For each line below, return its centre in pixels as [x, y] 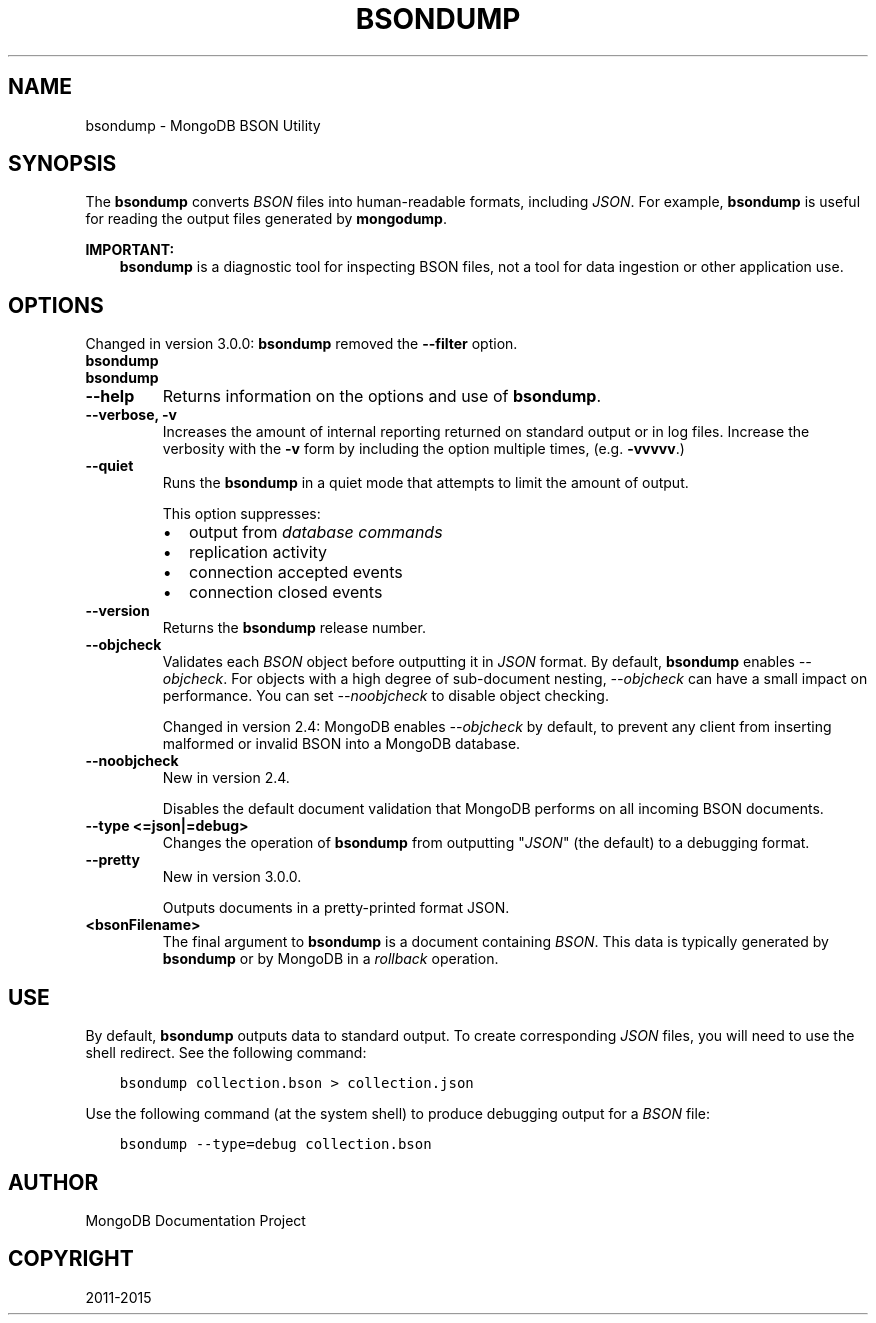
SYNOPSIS [62, 164]
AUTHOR [53, 1182]
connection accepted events [295, 572]
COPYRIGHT [71, 1259]
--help [110, 396]
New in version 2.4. [226, 778]
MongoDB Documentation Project [195, 1220]
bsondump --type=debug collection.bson [275, 1144]
